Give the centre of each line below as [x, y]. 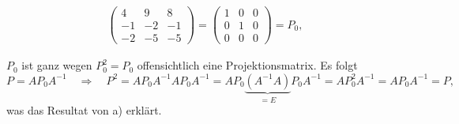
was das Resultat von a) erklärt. [84, 110]
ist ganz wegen [57, 65]
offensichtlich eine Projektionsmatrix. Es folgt [247, 65]
